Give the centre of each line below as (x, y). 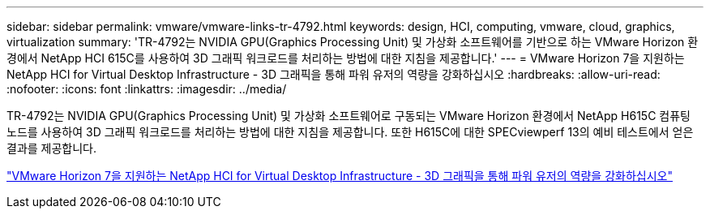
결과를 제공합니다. (52, 148)
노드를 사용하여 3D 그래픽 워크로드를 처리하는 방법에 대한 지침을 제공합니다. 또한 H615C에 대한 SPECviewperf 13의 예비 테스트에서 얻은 (350, 132)
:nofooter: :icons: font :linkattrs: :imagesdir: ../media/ (147, 89)
